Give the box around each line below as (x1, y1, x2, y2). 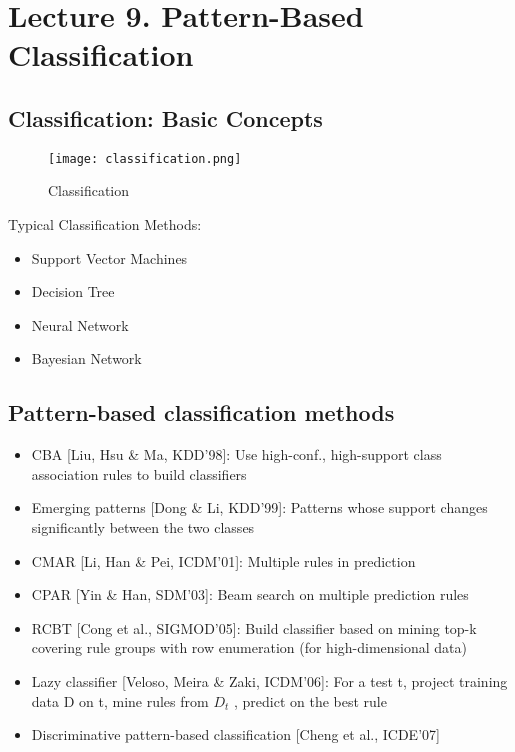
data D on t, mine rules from (31, 690, 209, 711)
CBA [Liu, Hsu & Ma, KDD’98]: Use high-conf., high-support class (31, 444, 442, 465)
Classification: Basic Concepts (8, 102, 323, 133)
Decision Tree (31, 281, 115, 302)
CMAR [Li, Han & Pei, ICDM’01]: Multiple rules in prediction (31, 550, 416, 571)
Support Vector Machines (31, 247, 188, 268)
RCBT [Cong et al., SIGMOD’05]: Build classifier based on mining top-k (31, 617, 477, 638)
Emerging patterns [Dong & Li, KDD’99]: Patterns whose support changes (31, 497, 488, 518)
